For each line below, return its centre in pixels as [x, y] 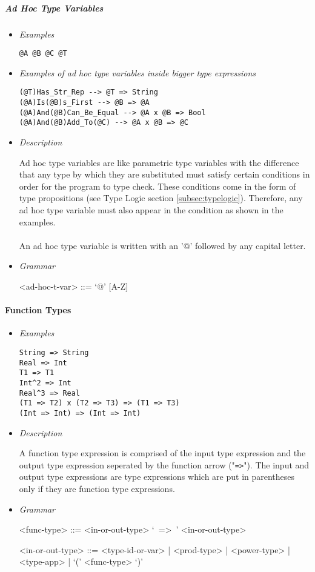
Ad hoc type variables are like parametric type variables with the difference [159, 162]
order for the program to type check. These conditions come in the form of [157, 186]
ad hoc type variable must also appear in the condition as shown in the [151, 210]
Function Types [38, 310]
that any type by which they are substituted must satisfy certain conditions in [164, 174]
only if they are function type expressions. [97, 488]
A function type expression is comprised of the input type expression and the [162, 453]
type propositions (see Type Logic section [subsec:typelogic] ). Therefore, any [161, 198]
